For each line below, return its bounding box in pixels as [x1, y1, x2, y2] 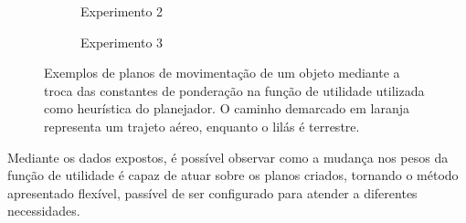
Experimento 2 [80, 2, 164, 20]
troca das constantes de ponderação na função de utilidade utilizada [44, 80, 425, 100]
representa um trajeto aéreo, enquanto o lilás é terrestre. [44, 116, 360, 135]
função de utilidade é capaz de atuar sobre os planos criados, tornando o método [7, 165, 459, 185]
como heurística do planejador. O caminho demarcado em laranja [44, 99, 410, 118]
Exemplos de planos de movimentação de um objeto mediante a [44, 63, 400, 82]
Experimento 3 [80, 32, 164, 51]
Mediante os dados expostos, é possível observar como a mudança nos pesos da [7, 147, 449, 166]
